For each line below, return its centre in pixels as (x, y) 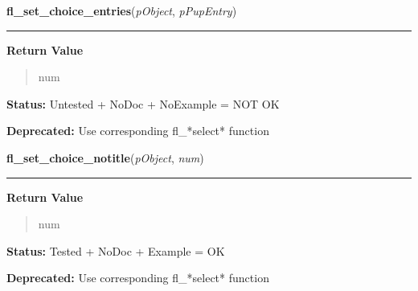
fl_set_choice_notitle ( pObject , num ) (105, 157)
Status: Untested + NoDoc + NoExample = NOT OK (143, 103)
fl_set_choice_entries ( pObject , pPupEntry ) (122, 10)
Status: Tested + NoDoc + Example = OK (116, 250)
